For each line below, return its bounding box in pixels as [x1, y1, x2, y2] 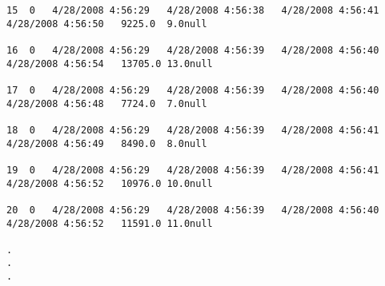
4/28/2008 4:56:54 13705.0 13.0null [6, 58, 213, 70]
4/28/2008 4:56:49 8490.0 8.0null [6, 137, 207, 149]
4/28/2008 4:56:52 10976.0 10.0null [6, 177, 213, 189]
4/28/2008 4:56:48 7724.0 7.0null [6, 97, 207, 109]
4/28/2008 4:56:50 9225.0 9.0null [6, 18, 207, 30]
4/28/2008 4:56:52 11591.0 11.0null [6, 217, 213, 229]
